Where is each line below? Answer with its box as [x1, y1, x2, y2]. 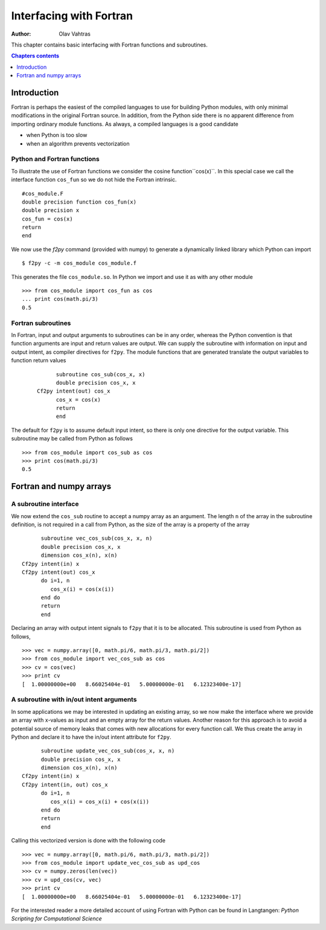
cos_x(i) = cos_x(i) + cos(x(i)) [50, 798, 150, 805]
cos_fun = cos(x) [22, 215, 73, 222]
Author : [11, 30, 31, 37]
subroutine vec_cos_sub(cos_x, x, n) [40, 535, 153, 542]
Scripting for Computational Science [11, 915, 102, 922]
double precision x [22, 207, 80, 214]
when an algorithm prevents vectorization [26, 139, 130, 147]
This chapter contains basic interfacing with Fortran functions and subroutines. [11, 41, 208, 48]
